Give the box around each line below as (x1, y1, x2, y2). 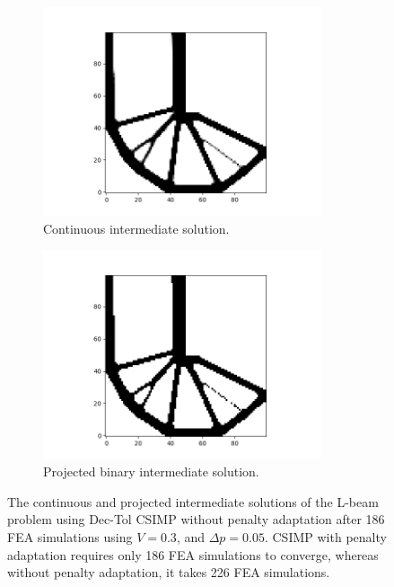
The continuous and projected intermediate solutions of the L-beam (7, 492, 379, 511)
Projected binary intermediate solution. (43, 462, 259, 481)
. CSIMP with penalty (264, 527, 387, 546)
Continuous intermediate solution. (43, 218, 230, 237)
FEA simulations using (7, 527, 133, 546)
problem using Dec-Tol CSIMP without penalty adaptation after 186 (7, 510, 385, 529)
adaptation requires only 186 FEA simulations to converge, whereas (7, 545, 379, 564)
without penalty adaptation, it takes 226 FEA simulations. (7, 563, 330, 582)
